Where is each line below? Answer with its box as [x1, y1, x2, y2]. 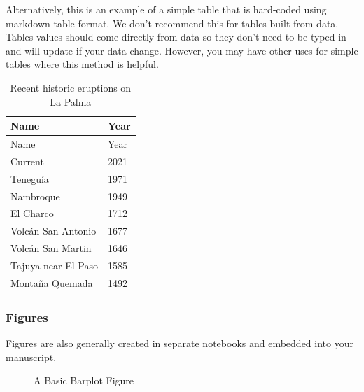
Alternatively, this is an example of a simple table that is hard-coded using [6, 2, 327, 16]
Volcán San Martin [10, 241, 92, 255]
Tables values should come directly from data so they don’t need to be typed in [6, 29, 346, 44]
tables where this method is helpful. [6, 57, 159, 71]
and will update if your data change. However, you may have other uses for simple [6, 43, 358, 57]
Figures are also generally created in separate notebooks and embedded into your [6, 336, 353, 351]
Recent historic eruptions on [10, 80, 132, 94]
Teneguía [10, 171, 49, 185]
